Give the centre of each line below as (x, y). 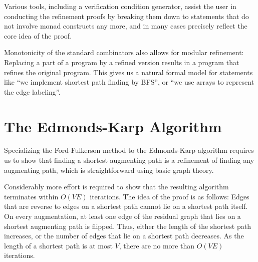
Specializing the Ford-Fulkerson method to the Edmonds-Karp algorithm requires (129, 150)
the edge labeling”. (32, 91)
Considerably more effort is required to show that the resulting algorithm (116, 187)
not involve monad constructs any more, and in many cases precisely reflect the (126, 26)
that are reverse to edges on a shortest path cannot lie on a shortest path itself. (126, 206)
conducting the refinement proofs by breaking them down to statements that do (126, 16)
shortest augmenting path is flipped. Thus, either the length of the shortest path (127, 226)
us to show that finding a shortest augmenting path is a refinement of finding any (129, 160)
